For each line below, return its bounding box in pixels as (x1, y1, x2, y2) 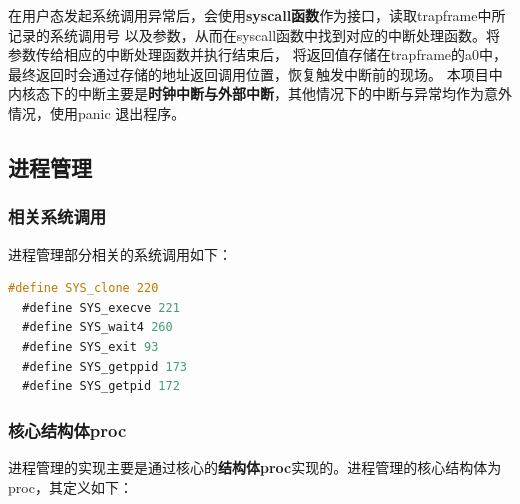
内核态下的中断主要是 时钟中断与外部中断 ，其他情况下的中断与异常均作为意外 (8, 83, 512, 104)
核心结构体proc (8, 417, 127, 442)
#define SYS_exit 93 (22, 339, 159, 354)
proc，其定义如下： (8, 476, 133, 497)
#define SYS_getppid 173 (22, 359, 187, 374)
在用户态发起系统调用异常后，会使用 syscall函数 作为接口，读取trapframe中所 (8, 5, 506, 25)
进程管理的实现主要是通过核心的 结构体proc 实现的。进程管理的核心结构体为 (8, 456, 502, 477)
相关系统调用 (8, 204, 107, 229)
